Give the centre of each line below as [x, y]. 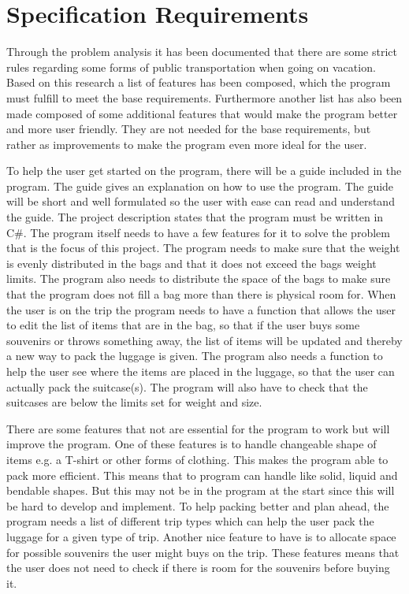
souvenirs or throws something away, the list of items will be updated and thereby [204, 340]
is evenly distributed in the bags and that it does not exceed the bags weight [191, 263]
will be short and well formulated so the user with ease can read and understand [201, 201]
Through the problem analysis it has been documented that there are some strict [202, 52]
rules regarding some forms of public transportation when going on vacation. [191, 67]
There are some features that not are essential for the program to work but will [198, 428]
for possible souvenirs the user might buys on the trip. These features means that [203, 552]
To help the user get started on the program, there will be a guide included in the [204, 171]
